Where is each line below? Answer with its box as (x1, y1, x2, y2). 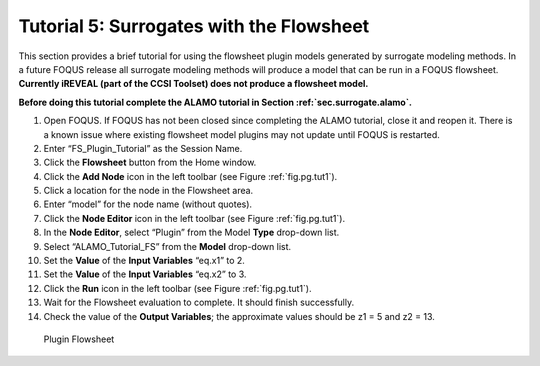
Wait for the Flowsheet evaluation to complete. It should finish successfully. (43, 296, 355, 309)
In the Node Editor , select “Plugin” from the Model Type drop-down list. (43, 226, 340, 239)
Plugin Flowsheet (43, 333, 115, 345)
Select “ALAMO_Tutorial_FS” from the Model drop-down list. (43, 240, 292, 252)
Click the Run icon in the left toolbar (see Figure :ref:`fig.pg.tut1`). (43, 282, 312, 294)
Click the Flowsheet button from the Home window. (43, 156, 257, 169)
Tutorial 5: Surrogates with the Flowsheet (18, 15, 370, 37)
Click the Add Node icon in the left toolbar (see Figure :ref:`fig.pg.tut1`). (43, 170, 338, 182)
